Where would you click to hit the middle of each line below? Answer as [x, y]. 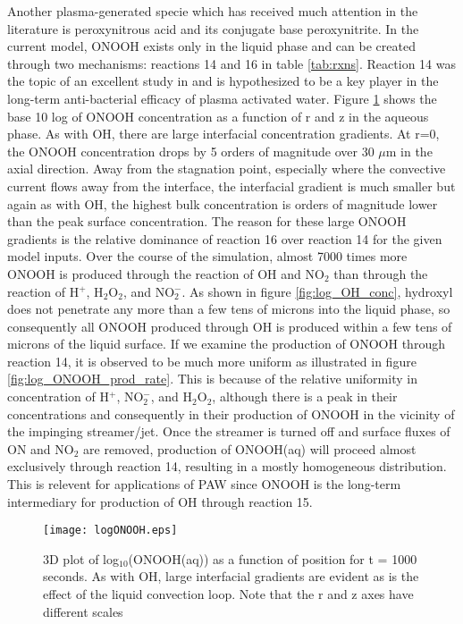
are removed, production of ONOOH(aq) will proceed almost [250, 448]
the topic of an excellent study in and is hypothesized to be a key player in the [223, 81]
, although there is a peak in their [305, 396]
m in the [409, 151]
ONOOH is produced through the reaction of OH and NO [166, 273]
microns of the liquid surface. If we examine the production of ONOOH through [226, 344]
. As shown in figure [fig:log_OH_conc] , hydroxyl [317, 291]
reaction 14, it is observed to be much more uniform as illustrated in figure [212, 361]
